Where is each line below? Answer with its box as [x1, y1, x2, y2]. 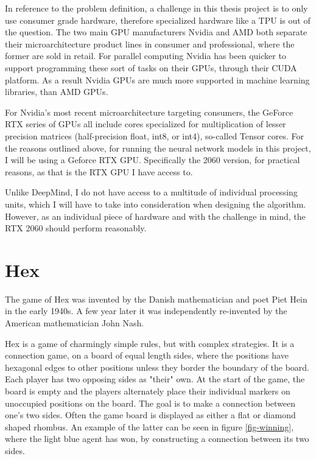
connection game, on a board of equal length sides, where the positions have [5, 349, 289, 362]
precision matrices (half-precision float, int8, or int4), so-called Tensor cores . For [5, 129, 304, 142]
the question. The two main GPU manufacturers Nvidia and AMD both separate [5, 26, 307, 38]
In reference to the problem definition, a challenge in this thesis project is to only [5, 2, 308, 14]
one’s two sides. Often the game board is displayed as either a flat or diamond [5, 408, 296, 421]
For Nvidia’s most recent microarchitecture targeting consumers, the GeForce [5, 105, 293, 118]
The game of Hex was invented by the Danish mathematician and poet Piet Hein [5, 292, 307, 305]
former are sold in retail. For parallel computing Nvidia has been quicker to [5, 49, 286, 62]
